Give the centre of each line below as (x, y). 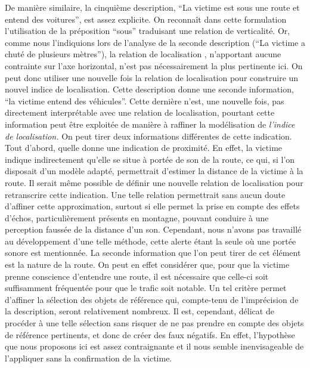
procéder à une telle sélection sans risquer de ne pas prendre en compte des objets (154, 323)
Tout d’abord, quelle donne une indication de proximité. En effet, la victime (144, 148)
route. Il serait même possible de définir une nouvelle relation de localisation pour (154, 182)
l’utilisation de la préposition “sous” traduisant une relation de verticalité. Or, (148, 31)
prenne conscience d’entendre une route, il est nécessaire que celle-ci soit (137, 276)
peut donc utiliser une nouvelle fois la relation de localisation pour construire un (152, 77)
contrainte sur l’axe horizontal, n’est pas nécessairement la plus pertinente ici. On (154, 65)
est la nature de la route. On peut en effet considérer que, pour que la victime (147, 265)
